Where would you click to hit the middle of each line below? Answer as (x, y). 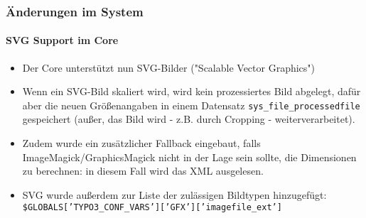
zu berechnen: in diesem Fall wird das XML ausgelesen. (143, 171)
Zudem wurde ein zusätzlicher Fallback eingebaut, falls (141, 143)
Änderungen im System (75, 11)
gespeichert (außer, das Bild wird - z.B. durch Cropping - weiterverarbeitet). (189, 119)
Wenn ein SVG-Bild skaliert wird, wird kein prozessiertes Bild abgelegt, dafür (192, 91)
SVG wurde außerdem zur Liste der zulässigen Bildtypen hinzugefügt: (174, 194)
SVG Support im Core (62, 40)
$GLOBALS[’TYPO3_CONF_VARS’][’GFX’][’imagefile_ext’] (152, 208)
